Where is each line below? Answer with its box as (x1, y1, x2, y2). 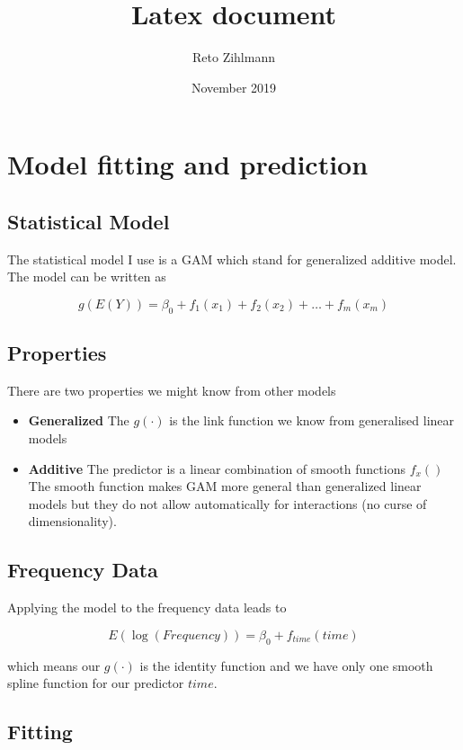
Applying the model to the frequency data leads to (7, 598, 287, 617)
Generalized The (28, 411, 129, 430)
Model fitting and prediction (7, 146, 369, 183)
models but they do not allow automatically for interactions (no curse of (28, 494, 427, 513)
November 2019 (191, 77, 277, 96)
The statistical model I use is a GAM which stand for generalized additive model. (7, 249, 457, 268)
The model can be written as (7, 267, 166, 286)
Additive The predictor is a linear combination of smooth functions (28, 459, 405, 478)
